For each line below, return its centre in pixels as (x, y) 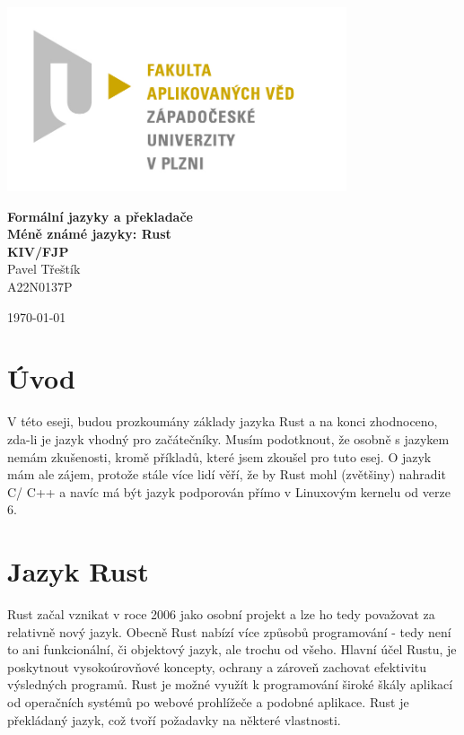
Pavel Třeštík (44, 269)
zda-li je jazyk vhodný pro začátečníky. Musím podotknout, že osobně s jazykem (228, 438)
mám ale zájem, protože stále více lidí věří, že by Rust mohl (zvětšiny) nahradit (227, 474)
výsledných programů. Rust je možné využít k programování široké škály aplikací (230, 684)
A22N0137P (40, 287)
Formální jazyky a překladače (100, 216)
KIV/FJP (38, 251)
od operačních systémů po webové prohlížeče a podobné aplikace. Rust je (208, 702)
